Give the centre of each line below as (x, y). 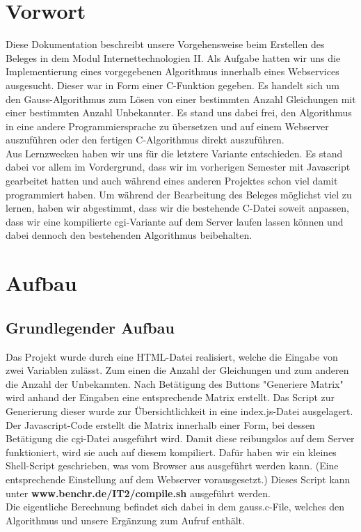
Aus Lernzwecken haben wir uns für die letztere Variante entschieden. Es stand (174, 153)
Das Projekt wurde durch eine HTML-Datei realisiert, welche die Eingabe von (172, 356)
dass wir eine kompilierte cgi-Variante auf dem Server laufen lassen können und (175, 221)
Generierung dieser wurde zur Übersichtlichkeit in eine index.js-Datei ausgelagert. (179, 410)
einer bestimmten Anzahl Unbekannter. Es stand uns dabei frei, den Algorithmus (179, 112)
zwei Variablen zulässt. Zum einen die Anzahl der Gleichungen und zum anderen (177, 370)
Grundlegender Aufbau (90, 327)
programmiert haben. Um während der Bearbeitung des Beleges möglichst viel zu (179, 194)
